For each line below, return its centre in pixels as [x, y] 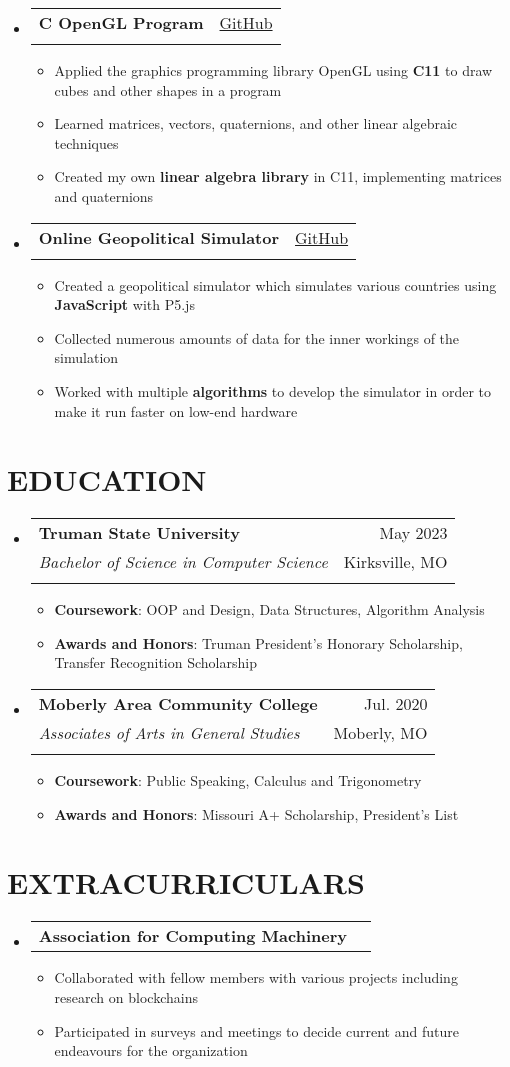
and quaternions [104, 195]
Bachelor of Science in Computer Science [183, 562]
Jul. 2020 [396, 704]
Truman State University [139, 533]
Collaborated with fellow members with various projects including [256, 977]
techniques [86, 142]
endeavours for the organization [151, 1050]
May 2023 [413, 533]
